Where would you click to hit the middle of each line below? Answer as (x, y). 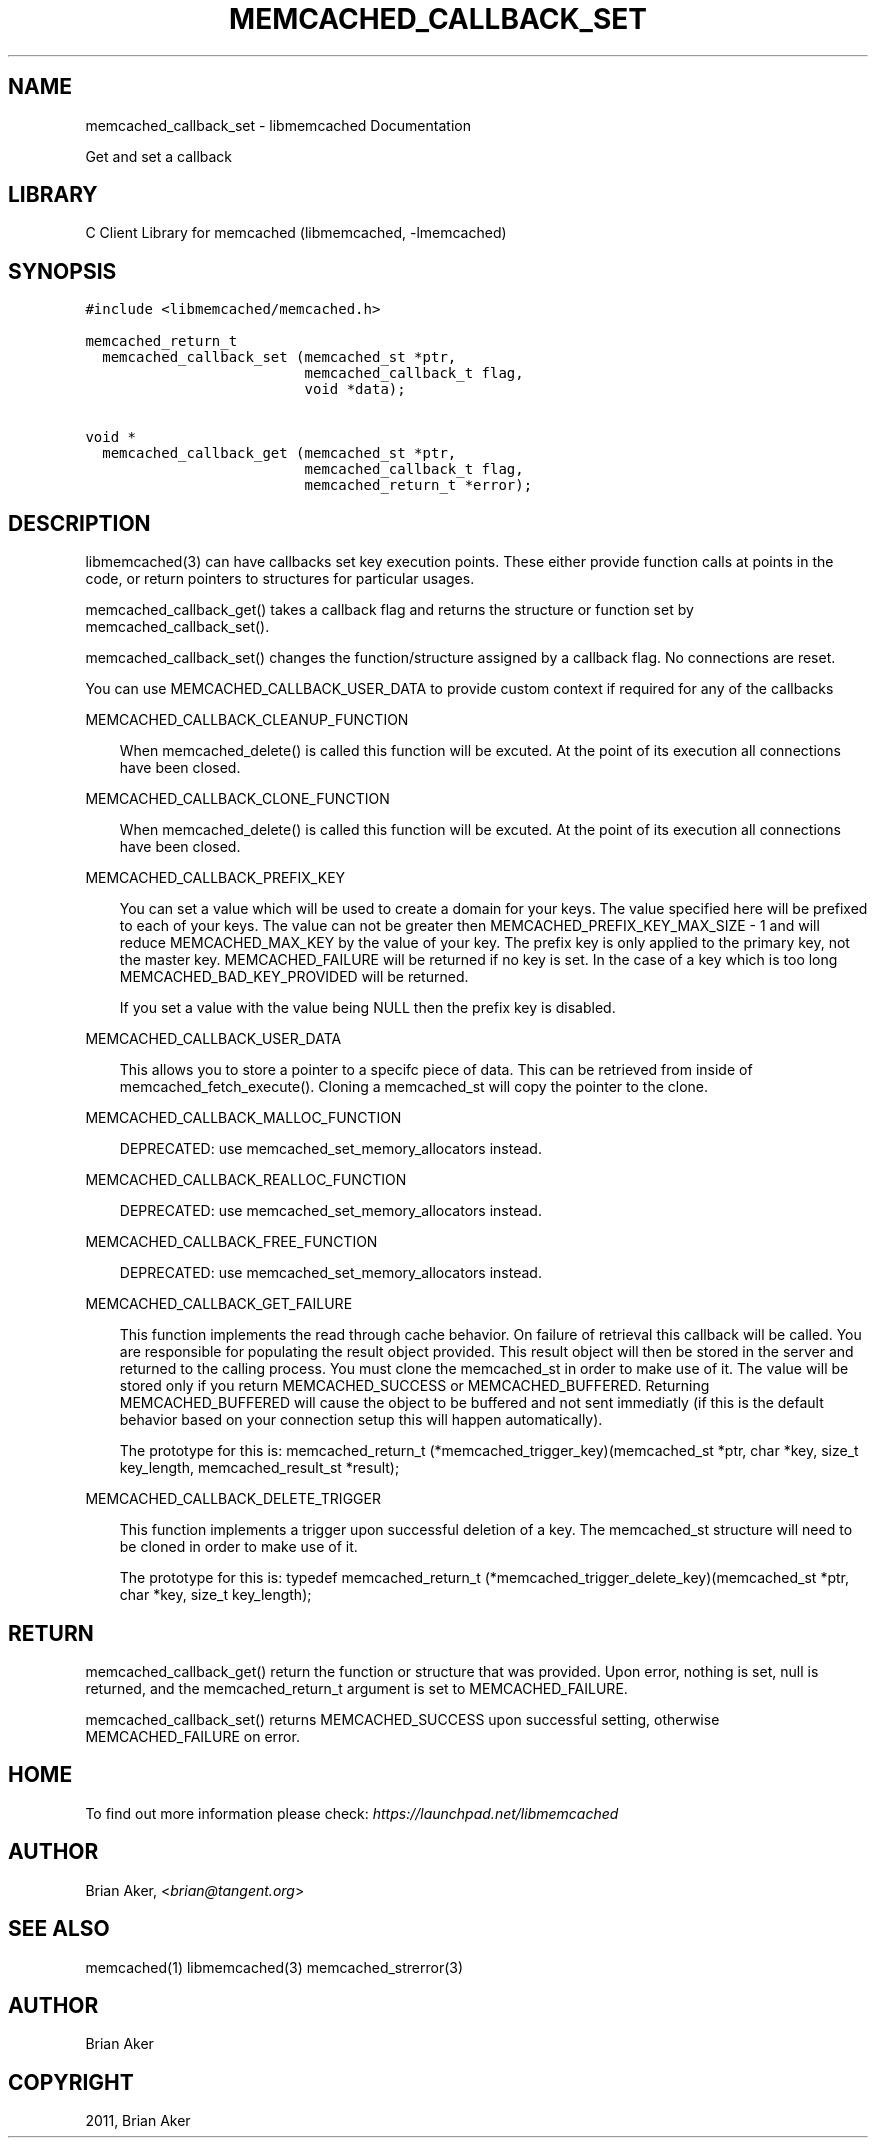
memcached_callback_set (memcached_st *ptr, (279, 357)
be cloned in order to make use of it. (238, 1547)
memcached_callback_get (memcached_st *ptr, (279, 453)
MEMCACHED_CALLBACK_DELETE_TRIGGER (233, 1499)
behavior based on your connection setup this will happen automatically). (361, 1420)
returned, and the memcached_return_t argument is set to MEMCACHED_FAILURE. (356, 1688)
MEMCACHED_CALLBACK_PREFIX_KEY (215, 878)
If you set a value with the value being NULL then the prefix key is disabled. (367, 1008)
